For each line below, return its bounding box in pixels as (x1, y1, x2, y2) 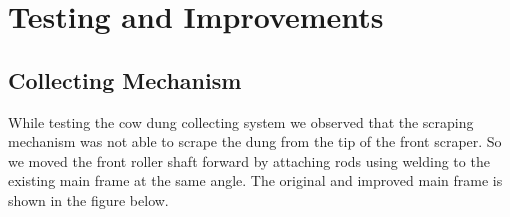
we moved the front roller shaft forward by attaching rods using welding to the (8, 150, 490, 171)
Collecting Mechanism (8, 64, 242, 95)
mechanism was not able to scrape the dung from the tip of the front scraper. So (8, 131, 502, 152)
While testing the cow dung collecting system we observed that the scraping (8, 111, 474, 132)
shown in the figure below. (8, 189, 169, 210)
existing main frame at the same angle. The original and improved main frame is (8, 170, 503, 191)
